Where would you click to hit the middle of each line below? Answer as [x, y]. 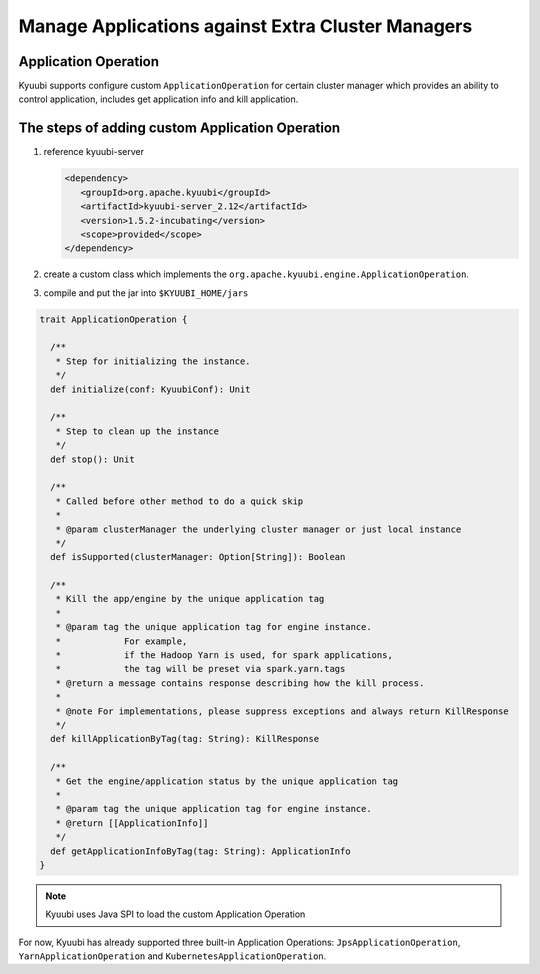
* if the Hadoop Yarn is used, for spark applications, [224, 655]
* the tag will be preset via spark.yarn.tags [200, 669]
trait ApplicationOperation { [113, 319]
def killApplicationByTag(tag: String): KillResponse [185, 739]
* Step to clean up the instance [137, 431]
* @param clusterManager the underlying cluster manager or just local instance [258, 529]
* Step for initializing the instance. [153, 361]
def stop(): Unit [92, 459]
